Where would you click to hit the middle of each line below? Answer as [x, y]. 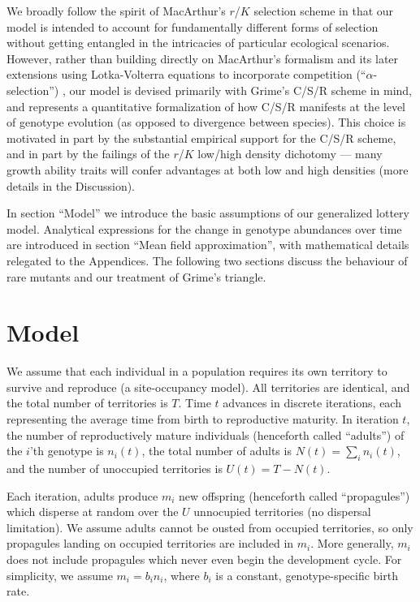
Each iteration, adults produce [82, 495]
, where [182, 575]
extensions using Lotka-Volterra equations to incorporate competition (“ [186, 74]
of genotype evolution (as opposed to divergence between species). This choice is [206, 122]
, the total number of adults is [216, 451]
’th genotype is [67, 451]
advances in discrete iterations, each [312, 403]
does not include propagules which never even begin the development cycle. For [204, 559]
